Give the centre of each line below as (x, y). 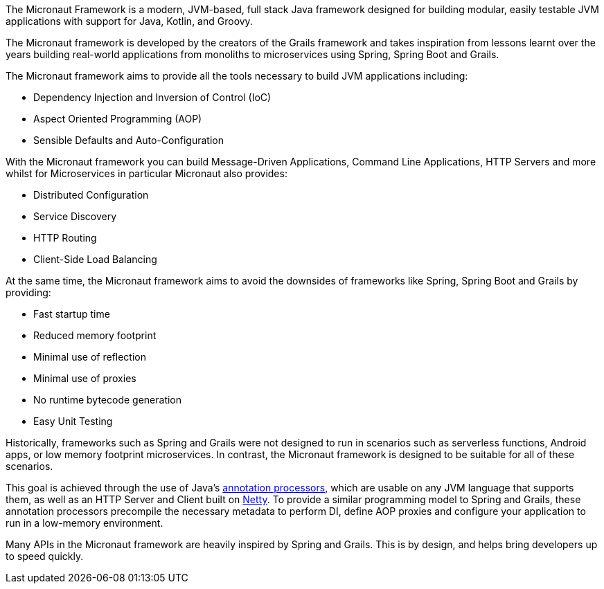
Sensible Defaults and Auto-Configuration (128, 140)
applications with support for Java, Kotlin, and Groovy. (129, 21)
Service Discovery (75, 216)
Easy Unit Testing (73, 421)
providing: (28, 292)
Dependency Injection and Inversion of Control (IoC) (152, 97)
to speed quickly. (45, 556)
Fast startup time (72, 314)
